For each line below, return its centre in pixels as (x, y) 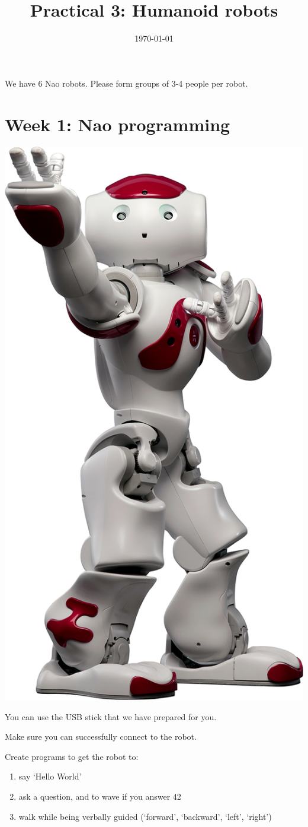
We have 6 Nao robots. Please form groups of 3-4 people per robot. (126, 83)
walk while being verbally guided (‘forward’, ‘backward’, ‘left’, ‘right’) (145, 816)
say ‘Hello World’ (50, 776)
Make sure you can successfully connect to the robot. (101, 736)
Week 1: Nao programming (118, 124)
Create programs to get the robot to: (72, 756)
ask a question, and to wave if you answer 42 (100, 796)
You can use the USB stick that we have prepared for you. (111, 716)
